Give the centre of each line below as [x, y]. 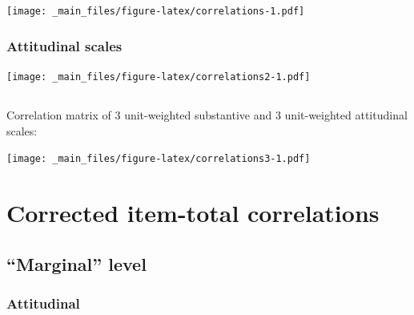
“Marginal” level [76, 263]
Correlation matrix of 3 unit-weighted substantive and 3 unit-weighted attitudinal [207, 114]
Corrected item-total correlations [193, 212]
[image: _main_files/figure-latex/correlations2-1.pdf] [159, 77]
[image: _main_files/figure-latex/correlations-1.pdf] [156, 11]
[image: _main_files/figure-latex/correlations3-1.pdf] [159, 159]
